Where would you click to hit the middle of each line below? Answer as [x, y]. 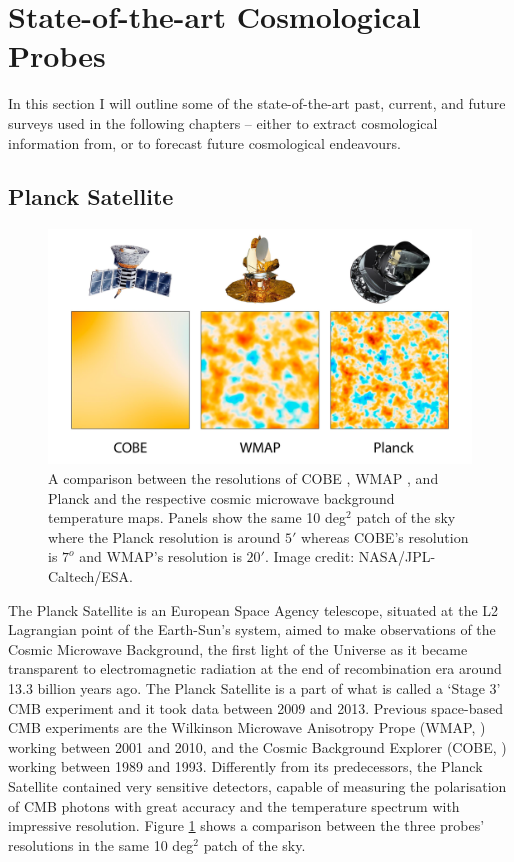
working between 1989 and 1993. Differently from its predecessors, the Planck [245, 766]
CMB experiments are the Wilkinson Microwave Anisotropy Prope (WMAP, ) [247, 727]
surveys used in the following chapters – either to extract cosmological [223, 122]
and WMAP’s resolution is [160, 556]
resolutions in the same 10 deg [101, 844]
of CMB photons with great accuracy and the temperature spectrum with [234, 805]
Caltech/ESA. [90, 576]
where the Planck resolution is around [164, 536]
